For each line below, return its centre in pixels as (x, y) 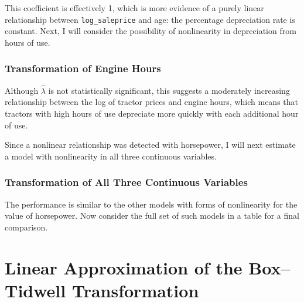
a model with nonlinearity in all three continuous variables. (111, 156)
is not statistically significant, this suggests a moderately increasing (169, 90)
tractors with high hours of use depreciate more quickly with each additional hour (152, 113)
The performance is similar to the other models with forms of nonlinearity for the (151, 204)
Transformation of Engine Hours (83, 68)
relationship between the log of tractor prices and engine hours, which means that (152, 102)
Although (22, 90)
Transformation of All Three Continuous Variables (126, 182)
